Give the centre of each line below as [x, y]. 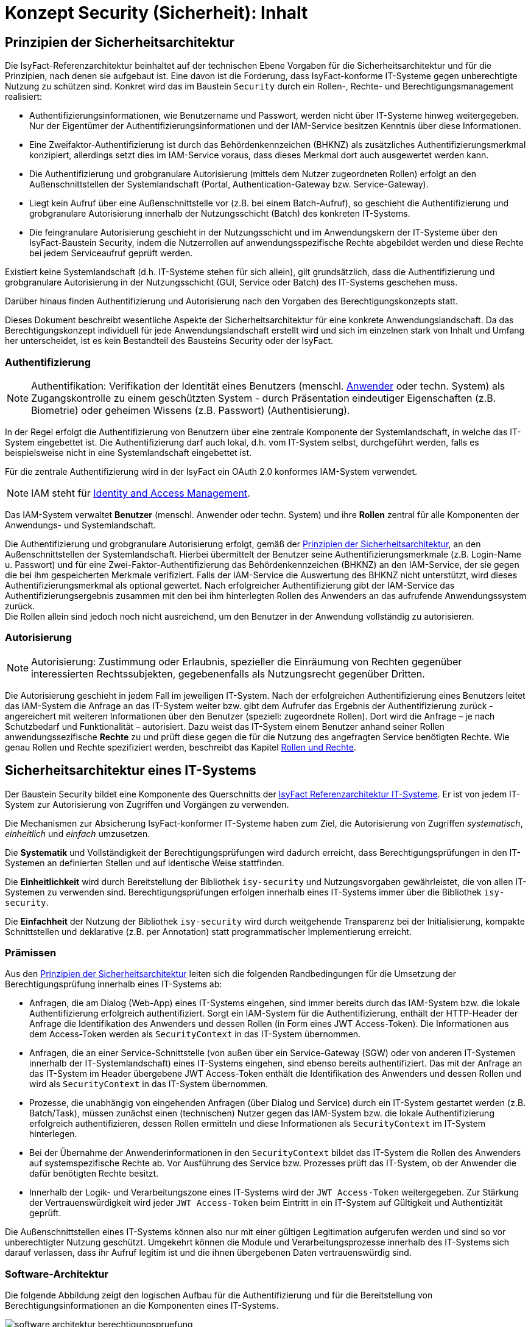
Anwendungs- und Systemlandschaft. [81, 525]
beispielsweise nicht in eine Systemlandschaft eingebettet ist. [128, 452]
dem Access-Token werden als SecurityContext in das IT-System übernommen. [195, 1034]
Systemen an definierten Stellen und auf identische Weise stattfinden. [145, 863]
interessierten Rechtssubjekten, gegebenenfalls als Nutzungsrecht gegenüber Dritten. [228, 674]
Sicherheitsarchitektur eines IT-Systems [131, 771]
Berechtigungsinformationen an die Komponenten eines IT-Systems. [142, 1306]
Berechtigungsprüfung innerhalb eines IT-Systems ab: [114, 984]
